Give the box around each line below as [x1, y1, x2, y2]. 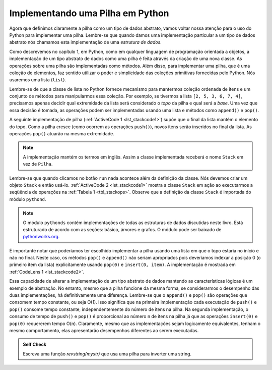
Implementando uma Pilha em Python [9, 8, 169, 19]
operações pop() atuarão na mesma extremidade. [9, 131, 114, 137]
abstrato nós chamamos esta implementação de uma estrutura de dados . [9, 39, 162, 45]
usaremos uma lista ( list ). [9, 77, 66, 83]
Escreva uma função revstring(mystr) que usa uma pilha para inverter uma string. [23, 351, 191, 357]
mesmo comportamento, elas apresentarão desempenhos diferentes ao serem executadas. [9, 328, 199, 333]
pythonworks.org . [23, 234, 60, 240]
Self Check [23, 341, 46, 348]
